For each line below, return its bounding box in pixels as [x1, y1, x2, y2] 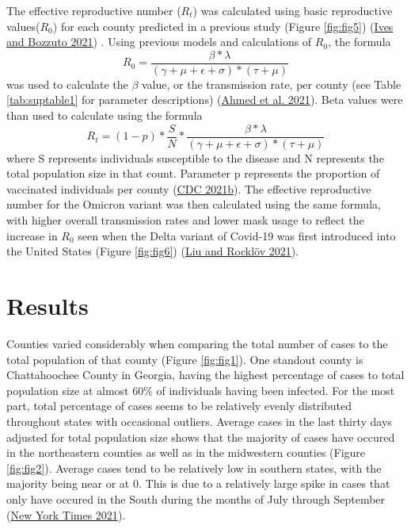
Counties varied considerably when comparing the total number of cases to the [6, 335, 388, 351]
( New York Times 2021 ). [6, 506, 126, 523]
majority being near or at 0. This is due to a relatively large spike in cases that [6, 475, 390, 492]
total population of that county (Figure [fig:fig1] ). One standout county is [6, 351, 363, 367]
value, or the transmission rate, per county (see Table [142, 75, 401, 92]
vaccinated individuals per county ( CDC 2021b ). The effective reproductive [6, 180, 371, 197]
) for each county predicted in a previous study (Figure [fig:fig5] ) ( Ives [52, 17, 394, 34]
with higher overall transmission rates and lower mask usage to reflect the [6, 212, 364, 228]
